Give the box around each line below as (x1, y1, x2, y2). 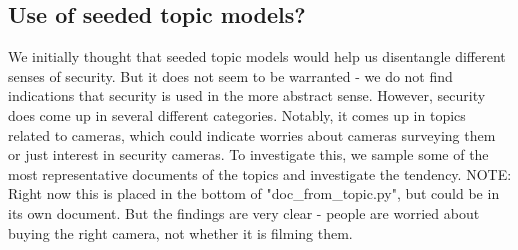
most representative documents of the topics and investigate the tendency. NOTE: (8, 163, 512, 184)
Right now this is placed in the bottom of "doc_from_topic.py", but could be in (8, 183, 500, 204)
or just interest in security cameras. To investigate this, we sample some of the (8, 144, 489, 165)
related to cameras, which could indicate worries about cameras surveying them (8, 124, 496, 145)
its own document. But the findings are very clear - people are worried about (8, 202, 480, 223)
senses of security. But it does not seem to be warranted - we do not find (8, 65, 453, 86)
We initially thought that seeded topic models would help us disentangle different (8, 46, 506, 67)
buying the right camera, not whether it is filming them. (8, 222, 353, 243)
